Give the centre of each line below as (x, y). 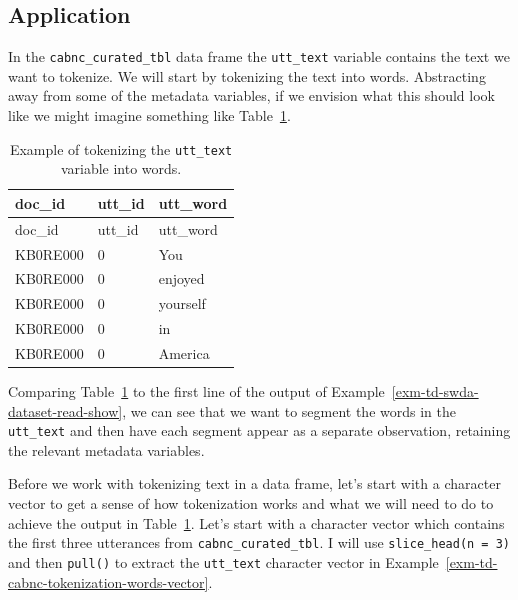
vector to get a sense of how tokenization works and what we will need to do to (251, 503)
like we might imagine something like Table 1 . (149, 115)
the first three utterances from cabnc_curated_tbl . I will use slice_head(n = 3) (259, 542)
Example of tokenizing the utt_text (121, 148)
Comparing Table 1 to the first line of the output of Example (196, 391)
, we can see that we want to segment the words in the (289, 410)
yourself (182, 303)
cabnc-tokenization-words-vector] (108, 581)
